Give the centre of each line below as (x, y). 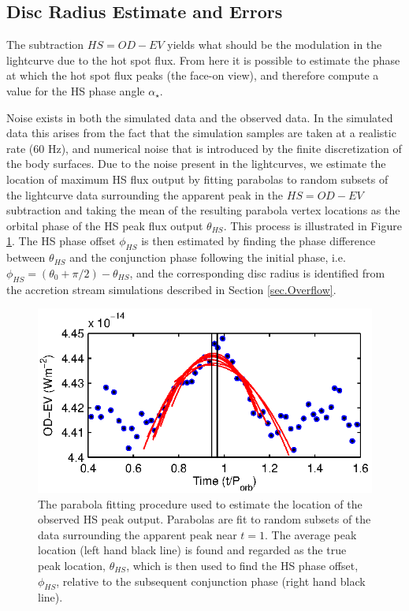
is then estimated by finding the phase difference (258, 241)
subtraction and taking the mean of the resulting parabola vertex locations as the (203, 210)
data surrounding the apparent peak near (138, 534)
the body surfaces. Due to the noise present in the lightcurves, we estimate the (196, 164)
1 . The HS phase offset (61, 241)
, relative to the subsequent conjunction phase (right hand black (211, 581)
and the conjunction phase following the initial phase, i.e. (208, 257)
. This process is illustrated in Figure (312, 225)
